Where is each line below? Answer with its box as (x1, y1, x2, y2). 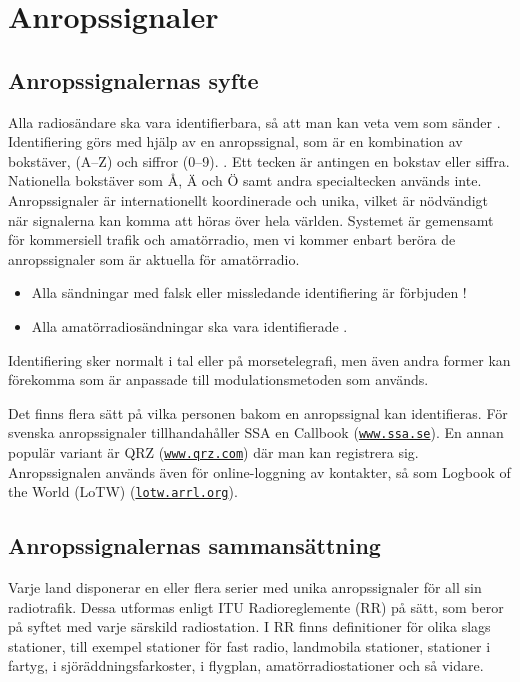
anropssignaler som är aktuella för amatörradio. (8, 248, 300, 269)
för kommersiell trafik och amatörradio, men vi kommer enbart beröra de (8, 229, 456, 250)
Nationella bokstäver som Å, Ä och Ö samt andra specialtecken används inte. (8, 170, 482, 191)
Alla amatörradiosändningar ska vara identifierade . (31, 315, 348, 336)
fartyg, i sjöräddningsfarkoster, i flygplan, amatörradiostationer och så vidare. (8, 655, 484, 676)
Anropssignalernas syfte (8, 64, 259, 95)
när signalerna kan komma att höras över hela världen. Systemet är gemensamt (8, 209, 494, 230)
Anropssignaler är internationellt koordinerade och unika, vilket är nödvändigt (8, 189, 489, 210)
